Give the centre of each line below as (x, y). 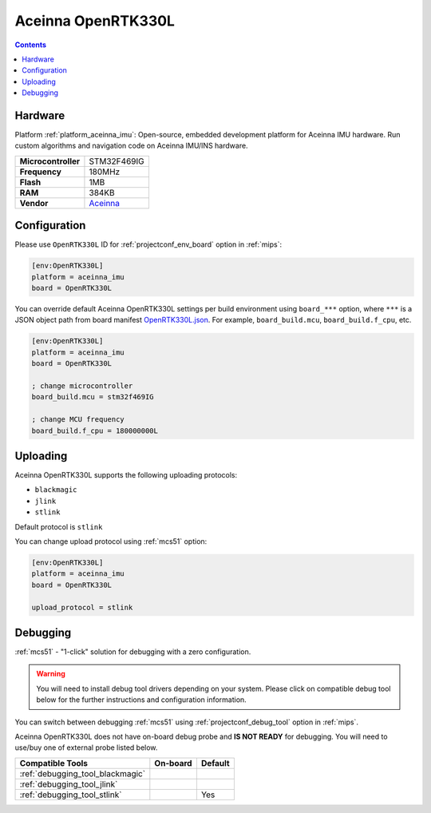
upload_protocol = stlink (82, 607)
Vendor (34, 203)
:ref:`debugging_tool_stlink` (71, 795)
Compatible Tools (53, 763)
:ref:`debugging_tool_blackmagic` (83, 773)
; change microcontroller (82, 386)
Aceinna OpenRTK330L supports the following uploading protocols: (126, 475)
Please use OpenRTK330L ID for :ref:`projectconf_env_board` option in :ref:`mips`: (148, 244)
